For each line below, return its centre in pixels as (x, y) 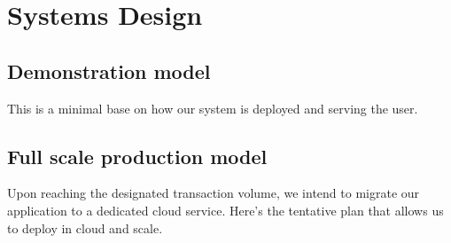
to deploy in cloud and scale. (85, 227)
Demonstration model (109, 71)
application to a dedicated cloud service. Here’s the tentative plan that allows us (225, 210)
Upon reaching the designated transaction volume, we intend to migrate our (214, 193)
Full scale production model (137, 156)
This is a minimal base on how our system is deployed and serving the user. (213, 108)
